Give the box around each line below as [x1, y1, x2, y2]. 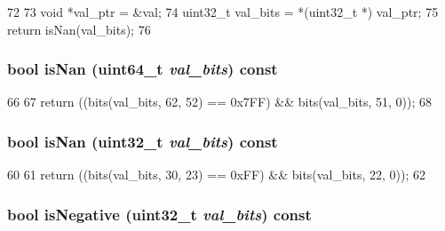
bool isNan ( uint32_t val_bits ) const [7, 130, 278, 152]
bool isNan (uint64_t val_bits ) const [7, 58, 278, 80]
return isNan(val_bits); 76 [7, 20, 151, 38]
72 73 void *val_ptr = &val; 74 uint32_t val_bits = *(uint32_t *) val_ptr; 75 [7, 3, 439, 20]
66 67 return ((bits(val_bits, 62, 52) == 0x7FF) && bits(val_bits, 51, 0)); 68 [7, 92, 432, 111]
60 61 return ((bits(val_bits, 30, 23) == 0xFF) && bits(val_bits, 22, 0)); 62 [7, 165, 425, 184]
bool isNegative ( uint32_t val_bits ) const [7, 203, 312, 225]
